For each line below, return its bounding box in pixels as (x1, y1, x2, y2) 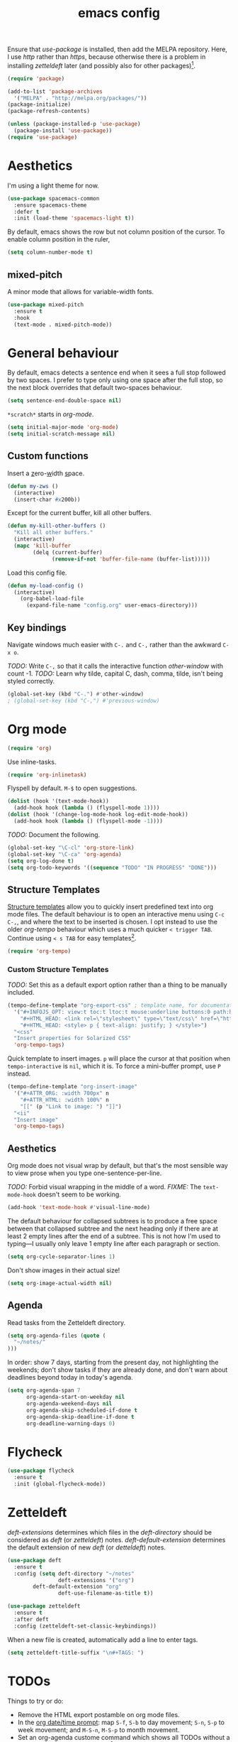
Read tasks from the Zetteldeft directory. (7, 1318, 126, 1326)
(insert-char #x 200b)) (13, 496, 81, 503)
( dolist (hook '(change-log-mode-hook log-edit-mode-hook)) (7, 811, 189, 818)
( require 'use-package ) (7, 134, 78, 141)
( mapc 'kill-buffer (13, 542, 72, 550)
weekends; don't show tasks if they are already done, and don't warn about (7, 1365, 228, 1374)
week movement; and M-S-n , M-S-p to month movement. (17, 1725, 180, 1734)
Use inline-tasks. (7, 757, 57, 766)
